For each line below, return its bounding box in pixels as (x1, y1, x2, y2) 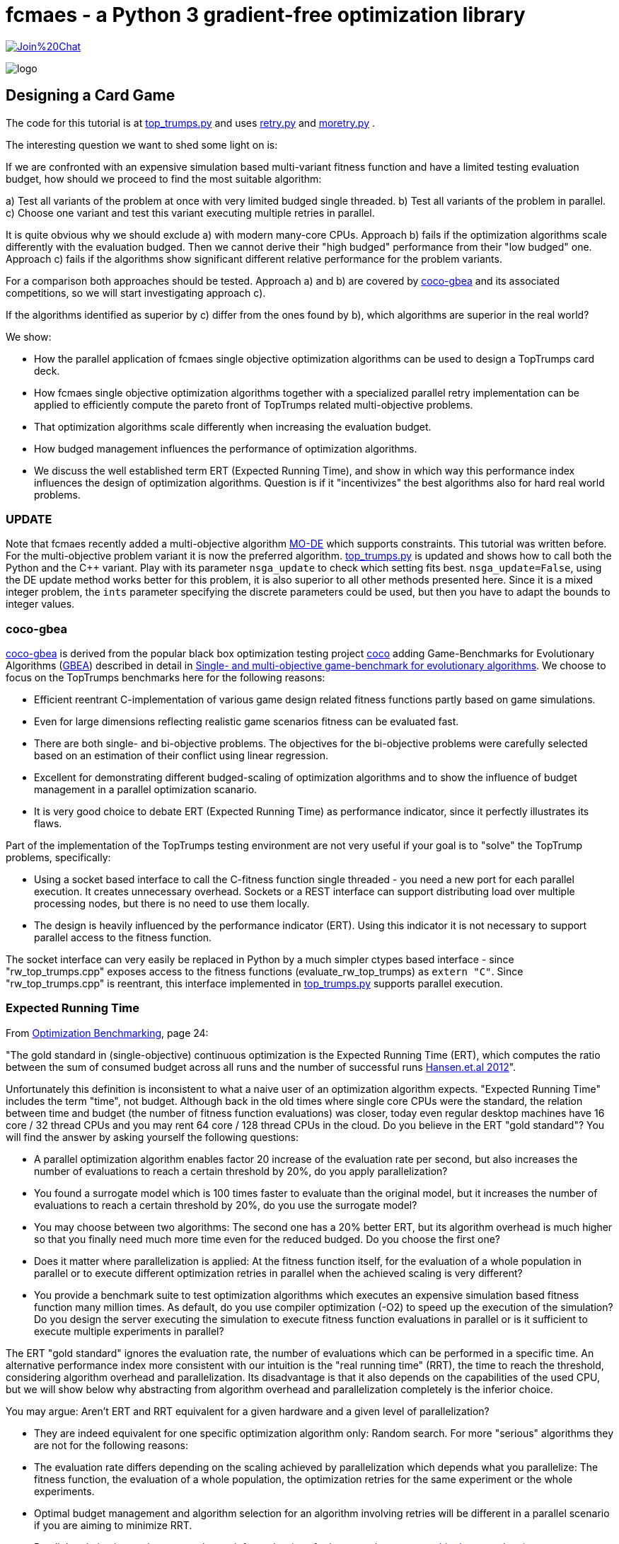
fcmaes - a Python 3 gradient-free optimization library (6, 3, 526, 27)
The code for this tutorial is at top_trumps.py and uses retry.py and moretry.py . (6, 116, 376, 129)
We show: (6, 330, 52, 343)
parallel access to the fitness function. (34, 931, 212, 944)
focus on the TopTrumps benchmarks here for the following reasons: (6, 671, 325, 684)
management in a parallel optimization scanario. (34, 783, 258, 796)
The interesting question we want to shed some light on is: (6, 138, 278, 151)
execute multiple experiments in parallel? (34, 1324, 224, 1337)
